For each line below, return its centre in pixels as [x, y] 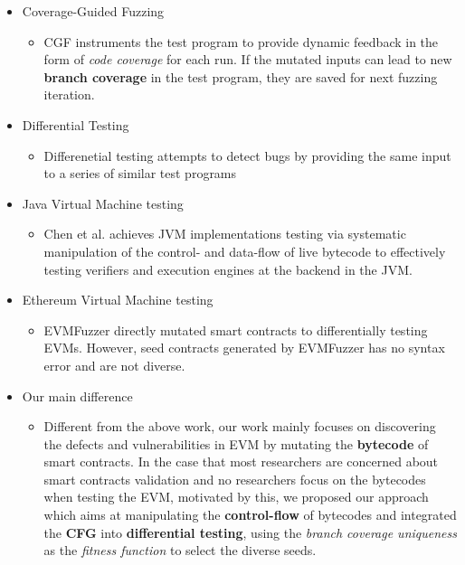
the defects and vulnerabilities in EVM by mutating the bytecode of [236, 443]
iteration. [69, 94]
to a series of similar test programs [140, 173]
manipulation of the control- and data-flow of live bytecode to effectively [245, 251]
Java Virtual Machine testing [103, 203]
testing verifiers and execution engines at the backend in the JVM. [228, 269]
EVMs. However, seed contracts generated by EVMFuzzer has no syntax [244, 348]
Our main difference [77, 395]
